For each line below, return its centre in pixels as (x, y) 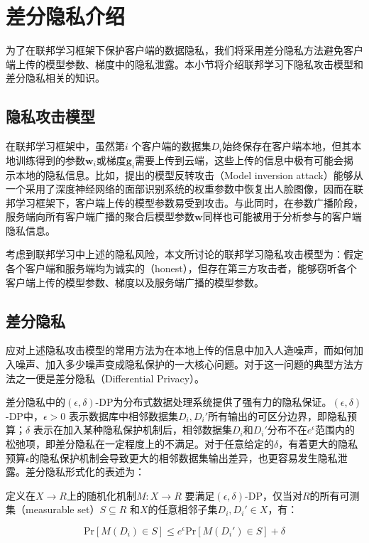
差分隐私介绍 (66, 16)
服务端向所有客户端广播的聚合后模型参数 (100, 216)
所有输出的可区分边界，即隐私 (278, 415)
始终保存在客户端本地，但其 (287, 146)
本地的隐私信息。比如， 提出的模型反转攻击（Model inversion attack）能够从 (189, 174)
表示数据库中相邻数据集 (123, 415)
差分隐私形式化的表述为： (85, 472)
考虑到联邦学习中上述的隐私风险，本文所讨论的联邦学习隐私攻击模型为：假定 (184, 254)
